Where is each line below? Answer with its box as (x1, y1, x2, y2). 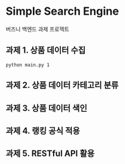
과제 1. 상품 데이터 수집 (5, 45, 86, 56)
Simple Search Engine (5, 4, 120, 18)
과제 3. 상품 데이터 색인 (5, 103, 88, 113)
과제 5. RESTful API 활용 (5, 149, 95, 159)
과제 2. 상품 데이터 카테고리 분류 (5, 80, 119, 90)
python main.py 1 (5, 61, 50, 68)
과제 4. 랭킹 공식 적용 (5, 125, 80, 136)
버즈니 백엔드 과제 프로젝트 (5, 25, 70, 33)
